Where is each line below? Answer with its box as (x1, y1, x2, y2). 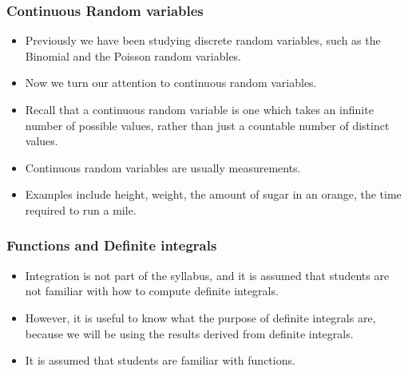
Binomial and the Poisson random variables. (25, 47, 242, 64)
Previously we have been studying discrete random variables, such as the (25, 32, 381, 49)
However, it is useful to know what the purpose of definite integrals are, (25, 309, 376, 326)
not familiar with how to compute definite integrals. (25, 282, 279, 299)
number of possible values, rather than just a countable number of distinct (25, 116, 390, 133)
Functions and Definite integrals (6, 235, 217, 255)
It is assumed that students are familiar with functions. (25, 352, 295, 369)
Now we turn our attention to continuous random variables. (25, 74, 317, 91)
